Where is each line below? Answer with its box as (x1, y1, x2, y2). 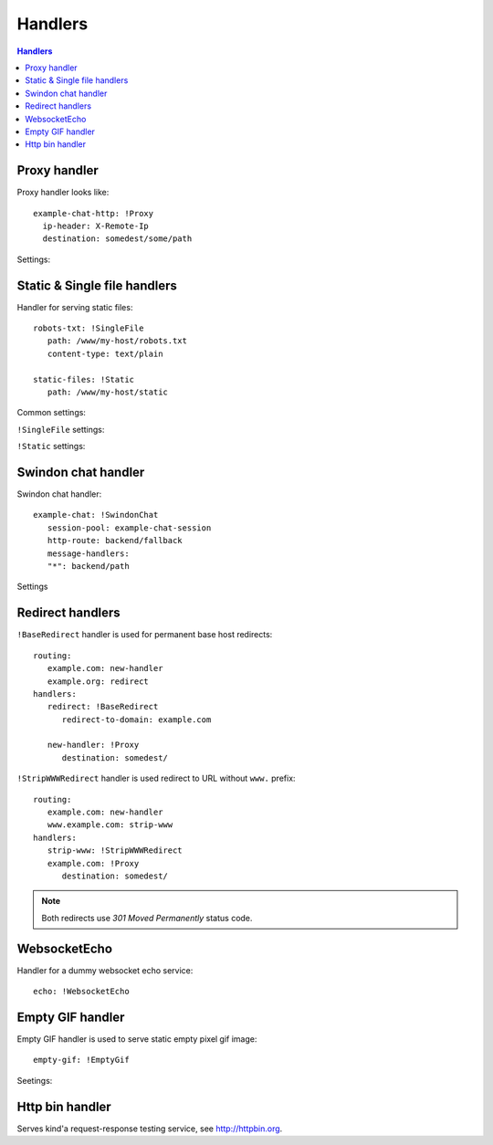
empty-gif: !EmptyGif (33, 1055, 130, 1066)
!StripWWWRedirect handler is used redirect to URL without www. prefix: (16, 772, 296, 784)
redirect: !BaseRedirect (47, 701, 159, 712)
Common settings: (16, 407, 87, 418)
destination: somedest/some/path (42, 234, 193, 244)
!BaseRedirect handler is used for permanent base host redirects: (16, 629, 273, 640)
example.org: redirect (47, 676, 150, 687)
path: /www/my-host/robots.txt (47, 336, 187, 346)
